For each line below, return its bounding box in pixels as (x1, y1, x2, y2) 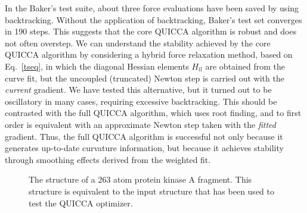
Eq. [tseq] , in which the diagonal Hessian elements (5, 59, 189, 72)
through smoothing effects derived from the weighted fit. (5, 153, 211, 165)
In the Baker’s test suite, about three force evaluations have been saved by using (5, 2, 299, 14)
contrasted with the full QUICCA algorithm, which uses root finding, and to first (5, 106, 302, 119)
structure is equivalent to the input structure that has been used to (29, 184, 274, 197)
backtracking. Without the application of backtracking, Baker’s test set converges (5, 13, 302, 26)
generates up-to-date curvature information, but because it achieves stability (5, 142, 284, 154)
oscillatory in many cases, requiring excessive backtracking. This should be (5, 95, 277, 107)
